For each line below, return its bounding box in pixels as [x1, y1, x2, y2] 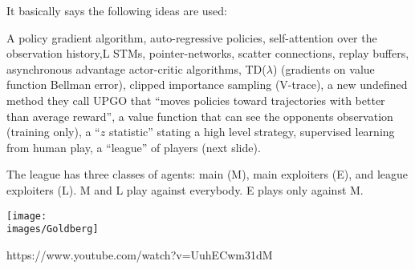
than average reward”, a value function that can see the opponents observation [6, 107, 393, 124]
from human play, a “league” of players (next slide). [6, 139, 261, 155]
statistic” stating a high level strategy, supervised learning [108, 123, 395, 140]
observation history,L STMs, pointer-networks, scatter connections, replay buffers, [6, 45, 409, 62]
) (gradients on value [272, 60, 375, 77]
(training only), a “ [6, 123, 100, 140]
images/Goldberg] [6, 223, 99, 235]
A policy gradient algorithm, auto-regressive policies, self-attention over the [6, 29, 377, 46]
